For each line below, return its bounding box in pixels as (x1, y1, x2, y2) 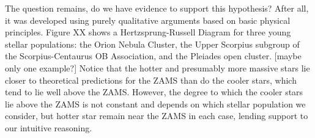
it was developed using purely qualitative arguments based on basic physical (5, 13, 291, 26)
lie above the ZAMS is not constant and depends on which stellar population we (5, 97, 306, 110)
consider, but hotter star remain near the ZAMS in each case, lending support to (5, 109, 308, 122)
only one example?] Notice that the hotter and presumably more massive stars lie (5, 61, 310, 74)
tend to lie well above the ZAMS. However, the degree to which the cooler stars (5, 85, 303, 98)
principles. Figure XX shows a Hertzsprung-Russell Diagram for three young (5, 26, 291, 38)
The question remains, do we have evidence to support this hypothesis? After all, (5, 2, 309, 14)
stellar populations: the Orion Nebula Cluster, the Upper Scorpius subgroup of (5, 37, 300, 50)
